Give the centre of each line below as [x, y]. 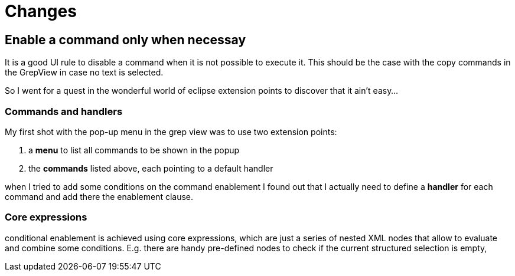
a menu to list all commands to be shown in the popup [134, 150]
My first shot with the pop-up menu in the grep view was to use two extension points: [171, 132]
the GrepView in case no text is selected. [84, 73]
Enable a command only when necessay [126, 40]
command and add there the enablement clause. [99, 196]
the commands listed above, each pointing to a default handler [151, 168]
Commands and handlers [64, 111]
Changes [41, 11]
